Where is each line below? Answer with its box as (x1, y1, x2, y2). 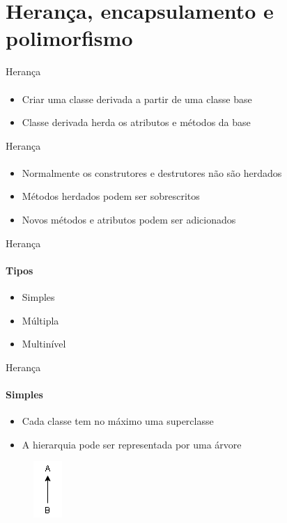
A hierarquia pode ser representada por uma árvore (22, 437, 242, 451)
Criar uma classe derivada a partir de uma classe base (22, 91, 252, 106)
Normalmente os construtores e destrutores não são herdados (22, 165, 282, 180)
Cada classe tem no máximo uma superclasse (22, 414, 214, 428)
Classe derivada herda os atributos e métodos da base (22, 115, 251, 130)
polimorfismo (6, 24, 133, 52)
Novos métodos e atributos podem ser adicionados (22, 212, 236, 227)
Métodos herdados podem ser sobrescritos (22, 189, 200, 203)
